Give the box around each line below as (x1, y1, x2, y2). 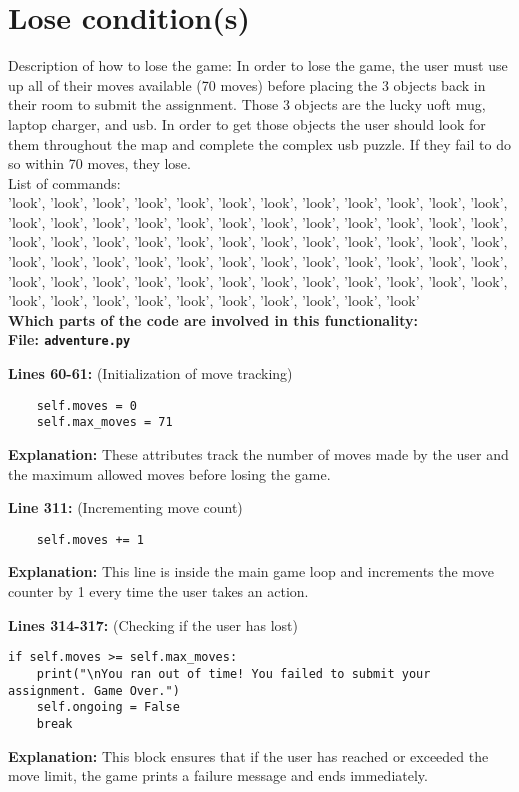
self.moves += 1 (36, 532, 145, 547)
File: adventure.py (8, 329, 131, 350)
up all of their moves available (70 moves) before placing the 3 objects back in (8, 74, 486, 95)
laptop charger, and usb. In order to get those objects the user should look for (8, 113, 486, 134)
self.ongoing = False (36, 700, 180, 715)
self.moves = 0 (36, 398, 137, 413)
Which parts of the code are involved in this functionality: (8, 309, 418, 330)
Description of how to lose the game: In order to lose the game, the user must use (8, 55, 508, 76)
